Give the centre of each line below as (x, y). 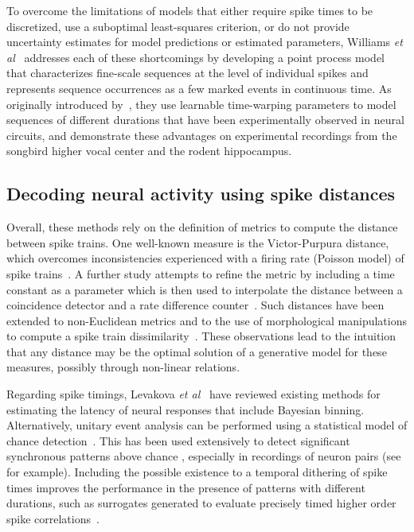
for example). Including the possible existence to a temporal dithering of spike (197, 472)
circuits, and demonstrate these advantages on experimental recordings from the (202, 135)
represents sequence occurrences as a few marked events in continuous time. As (199, 88)
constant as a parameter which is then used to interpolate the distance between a (205, 289)
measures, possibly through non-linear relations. (123, 367)
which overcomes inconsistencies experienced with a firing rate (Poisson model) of (205, 258)
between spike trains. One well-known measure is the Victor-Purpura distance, (198, 242)
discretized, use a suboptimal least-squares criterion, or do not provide (178, 26)
